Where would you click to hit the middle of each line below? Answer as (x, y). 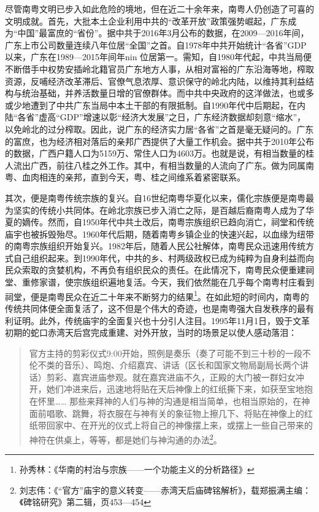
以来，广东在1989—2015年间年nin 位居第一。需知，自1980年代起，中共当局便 (159, 57)
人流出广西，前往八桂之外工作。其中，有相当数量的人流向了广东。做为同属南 (159, 165)
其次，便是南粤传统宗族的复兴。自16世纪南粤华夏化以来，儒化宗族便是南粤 (155, 197)
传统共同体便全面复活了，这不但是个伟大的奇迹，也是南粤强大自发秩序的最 (155, 308)
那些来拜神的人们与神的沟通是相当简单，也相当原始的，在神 (190, 401)
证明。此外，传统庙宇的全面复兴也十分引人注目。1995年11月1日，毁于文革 (161, 320)
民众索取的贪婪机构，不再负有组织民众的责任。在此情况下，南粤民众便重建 (155, 270)
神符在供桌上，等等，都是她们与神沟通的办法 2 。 (125, 438)
